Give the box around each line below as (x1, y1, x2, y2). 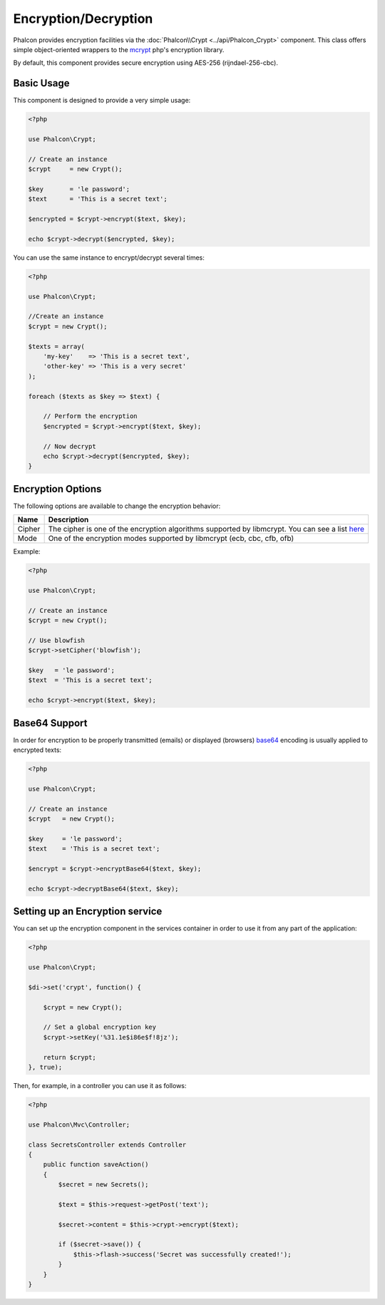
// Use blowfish (28, 636, 86, 644)
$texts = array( (28, 342, 86, 350)
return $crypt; (43, 1053, 96, 1061)
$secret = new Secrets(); (58, 1181, 149, 1189)
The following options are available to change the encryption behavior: (13, 502, 221, 510)
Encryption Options (13, 482, 102, 495)
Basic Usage (13, 77, 70, 89)
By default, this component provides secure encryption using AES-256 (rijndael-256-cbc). (13, 59, 278, 67)
